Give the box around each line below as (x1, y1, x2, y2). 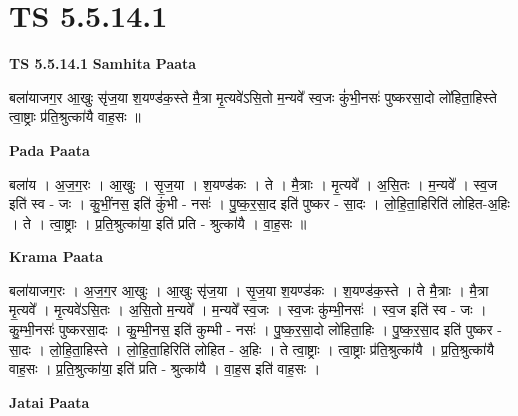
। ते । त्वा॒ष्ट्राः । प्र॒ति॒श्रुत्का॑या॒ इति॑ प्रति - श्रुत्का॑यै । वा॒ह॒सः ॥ (9, 212, 307, 233)
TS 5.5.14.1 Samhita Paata (9, 53, 197, 74)
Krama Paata (9, 246, 103, 267)
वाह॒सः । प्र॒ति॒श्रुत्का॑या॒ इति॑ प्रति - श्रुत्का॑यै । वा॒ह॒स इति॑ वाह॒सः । (9, 358, 321, 379)
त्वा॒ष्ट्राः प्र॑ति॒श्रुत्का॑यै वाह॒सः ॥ (9, 106, 141, 127)
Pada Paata (9, 139, 90, 160)
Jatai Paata (9, 391, 90, 412)
